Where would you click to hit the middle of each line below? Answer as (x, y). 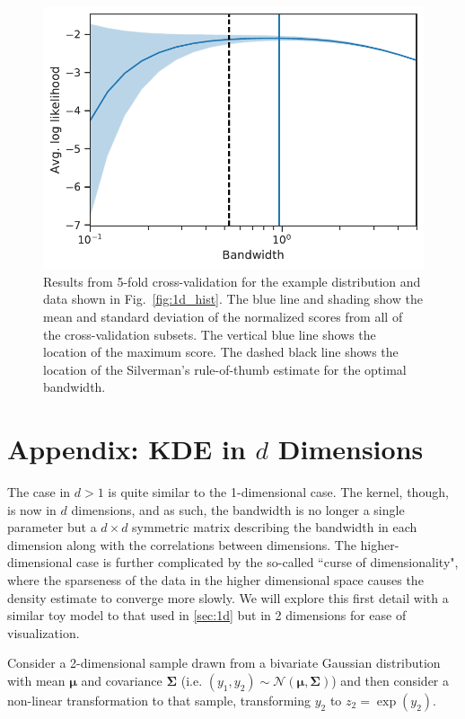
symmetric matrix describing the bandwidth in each (275, 527)
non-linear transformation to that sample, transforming (159, 700)
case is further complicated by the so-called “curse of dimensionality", (268, 562)
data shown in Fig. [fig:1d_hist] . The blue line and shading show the (233, 299)
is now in (32, 509)
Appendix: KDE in (127, 449)
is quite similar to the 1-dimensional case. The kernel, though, (278, 492)
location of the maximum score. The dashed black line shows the (221, 352)
